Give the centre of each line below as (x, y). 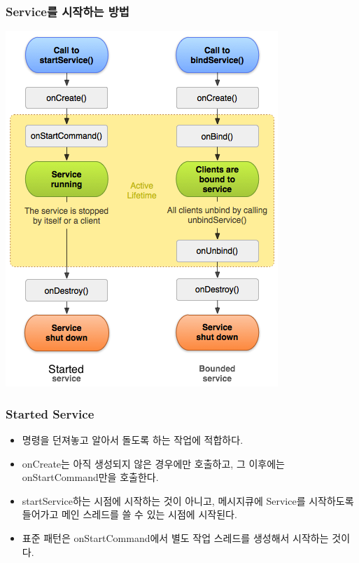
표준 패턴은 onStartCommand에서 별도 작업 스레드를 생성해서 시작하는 (175, 538)
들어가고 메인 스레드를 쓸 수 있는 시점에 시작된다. (129, 514)
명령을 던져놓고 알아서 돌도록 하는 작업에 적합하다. (133, 440)
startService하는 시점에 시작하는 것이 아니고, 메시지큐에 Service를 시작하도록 (188, 500)
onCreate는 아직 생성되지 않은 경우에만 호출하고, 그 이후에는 (153, 463)
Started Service (50, 413)
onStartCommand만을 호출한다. (90, 477)
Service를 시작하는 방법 (68, 11)
